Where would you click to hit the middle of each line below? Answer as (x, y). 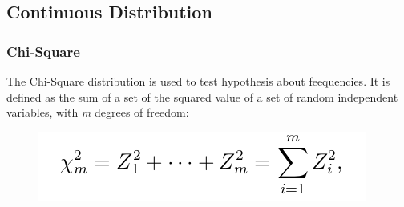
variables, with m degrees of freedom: (98, 112)
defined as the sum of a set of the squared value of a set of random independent (202, 96)
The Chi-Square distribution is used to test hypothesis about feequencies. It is (198, 81)
